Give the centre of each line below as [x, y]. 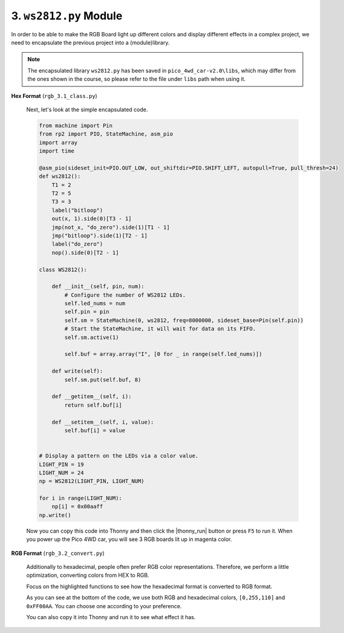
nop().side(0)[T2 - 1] [85, 252]
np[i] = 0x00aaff [77, 507]
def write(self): [77, 371]
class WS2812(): [63, 270]
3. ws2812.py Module [67, 16]
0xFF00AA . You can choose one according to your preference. [104, 606]
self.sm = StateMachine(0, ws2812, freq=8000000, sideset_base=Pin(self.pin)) [184, 320]
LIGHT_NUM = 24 [61, 473]
